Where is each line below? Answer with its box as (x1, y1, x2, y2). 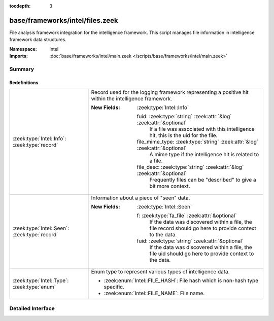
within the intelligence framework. (91, 95, 173, 102)
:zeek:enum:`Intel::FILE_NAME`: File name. (104, 290, 205, 297)
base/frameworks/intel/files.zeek (9, 16, 119, 25)
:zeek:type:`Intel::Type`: (12, 277, 69, 284)
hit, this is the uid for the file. (149, 132, 218, 139)
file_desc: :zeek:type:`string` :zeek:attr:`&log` (136, 164, 244, 171)
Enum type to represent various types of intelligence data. (91, 268, 230, 275)
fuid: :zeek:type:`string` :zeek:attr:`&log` (136, 113, 232, 120)
